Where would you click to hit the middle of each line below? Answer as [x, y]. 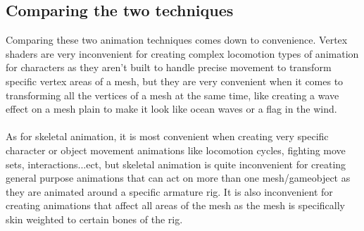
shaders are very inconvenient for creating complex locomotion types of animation [182, 53]
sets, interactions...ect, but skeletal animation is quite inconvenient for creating [176, 164]
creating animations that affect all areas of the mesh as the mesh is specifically [175, 205]
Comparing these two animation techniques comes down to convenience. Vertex [177, 40]
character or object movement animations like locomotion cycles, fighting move [176, 150]
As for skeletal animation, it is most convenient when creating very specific [167, 136]
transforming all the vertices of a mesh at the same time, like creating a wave [172, 95]
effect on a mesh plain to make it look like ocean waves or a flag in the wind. [171, 109]
